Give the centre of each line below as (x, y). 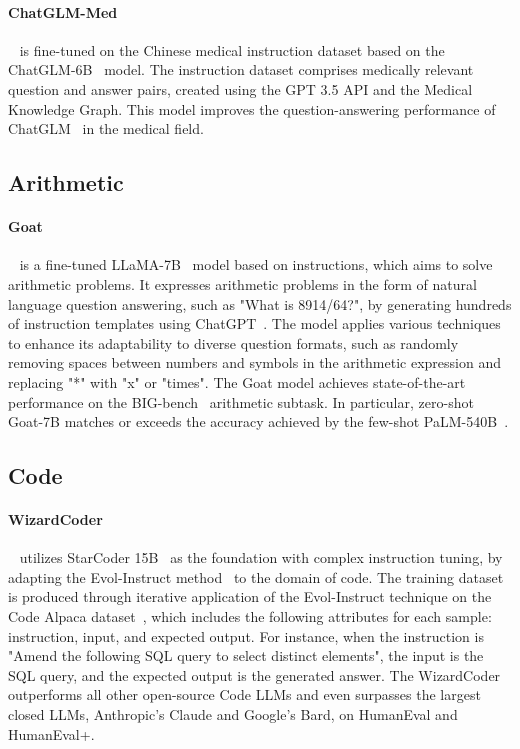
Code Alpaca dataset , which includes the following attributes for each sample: (250, 616)
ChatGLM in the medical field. (106, 128)
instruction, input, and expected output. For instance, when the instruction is (246, 635)
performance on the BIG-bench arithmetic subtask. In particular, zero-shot (241, 401)
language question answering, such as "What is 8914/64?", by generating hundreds (260, 303)
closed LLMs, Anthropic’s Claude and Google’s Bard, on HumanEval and (233, 714)
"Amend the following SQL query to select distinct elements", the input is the (246, 655)
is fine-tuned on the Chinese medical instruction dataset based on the (232, 49)
